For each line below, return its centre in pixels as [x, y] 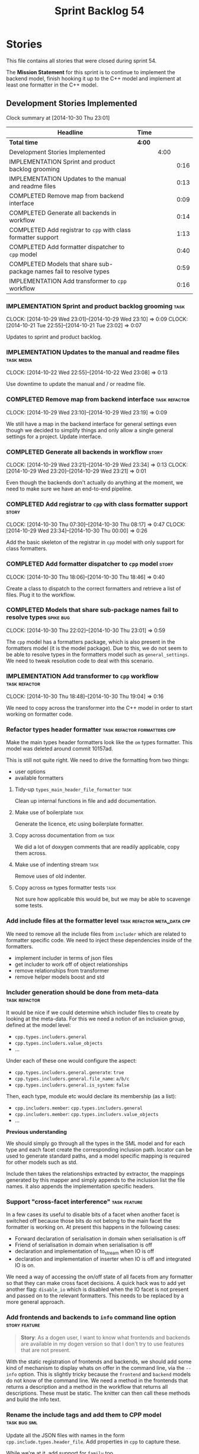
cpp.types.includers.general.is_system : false [72, 1085]
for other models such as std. [42, 1162]
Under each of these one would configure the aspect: [72, 1061]
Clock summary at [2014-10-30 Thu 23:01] [58, 117]
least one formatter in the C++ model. [52, 85]
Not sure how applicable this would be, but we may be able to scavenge [102, 899]
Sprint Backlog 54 [99, 11]
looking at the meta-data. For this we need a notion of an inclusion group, [96, 1019]
